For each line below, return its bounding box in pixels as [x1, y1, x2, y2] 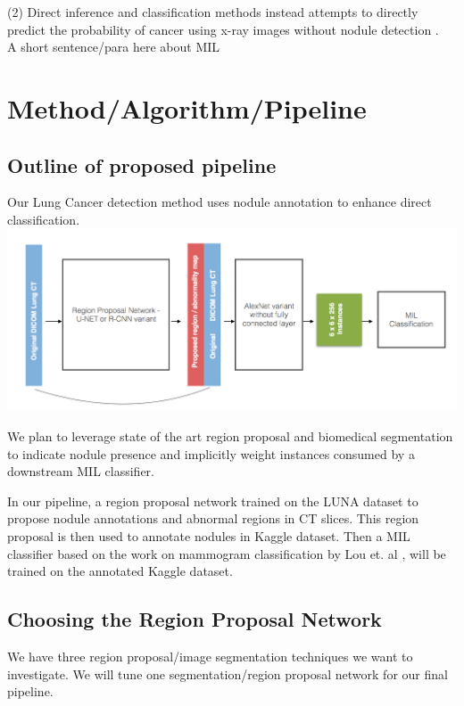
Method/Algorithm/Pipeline [7, 89, 367, 126]
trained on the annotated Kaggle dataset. [7, 562, 233, 580]
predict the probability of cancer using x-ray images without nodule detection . [7, 20, 439, 38]
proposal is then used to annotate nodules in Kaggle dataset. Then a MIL [7, 527, 410, 546]
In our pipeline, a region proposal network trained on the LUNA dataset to [7, 491, 418, 510]
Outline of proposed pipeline [7, 151, 277, 178]
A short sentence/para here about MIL [7, 37, 220, 56]
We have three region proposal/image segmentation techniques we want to [7, 647, 413, 666]
